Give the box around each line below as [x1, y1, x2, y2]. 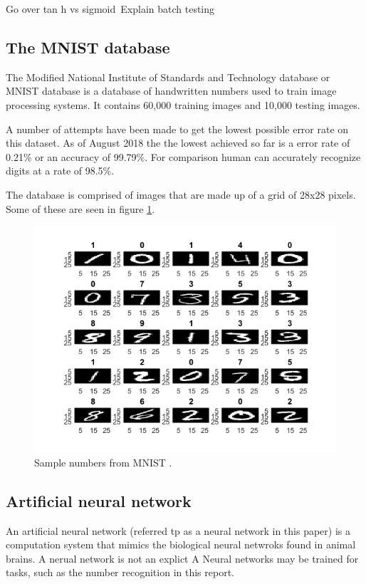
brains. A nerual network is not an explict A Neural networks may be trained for [6, 551, 359, 565]
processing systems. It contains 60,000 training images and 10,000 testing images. [6, 97, 360, 112]
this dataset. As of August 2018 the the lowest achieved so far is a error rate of [6, 135, 350, 150]
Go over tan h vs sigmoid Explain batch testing [6, 1, 215, 16]
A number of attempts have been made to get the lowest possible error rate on [6, 121, 349, 136]
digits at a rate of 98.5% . [6, 163, 115, 178]
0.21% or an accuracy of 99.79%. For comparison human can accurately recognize [6, 149, 361, 164]
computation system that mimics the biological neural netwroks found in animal [6, 537, 356, 552]
